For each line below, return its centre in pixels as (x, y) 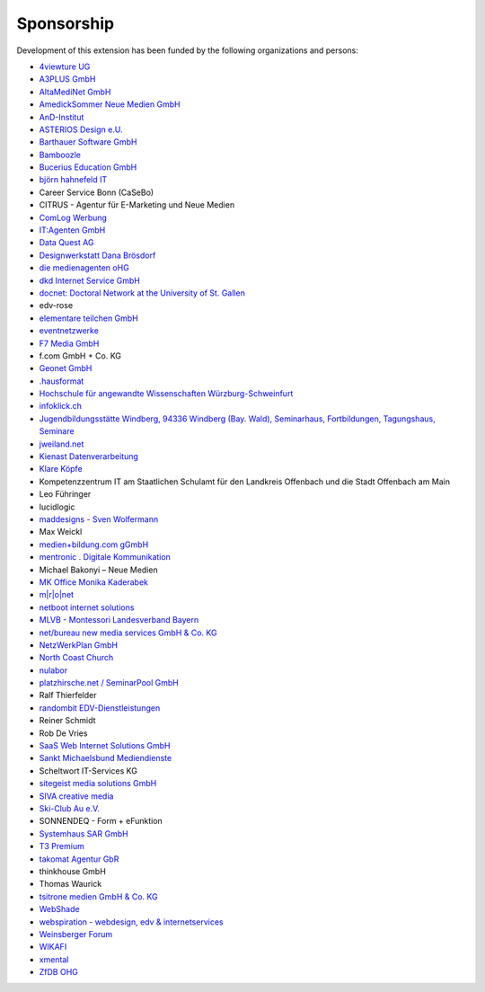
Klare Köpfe (61, 469)
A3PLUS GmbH (67, 79)
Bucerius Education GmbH (88, 167)
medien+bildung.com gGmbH (94, 545)
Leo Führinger (65, 494)
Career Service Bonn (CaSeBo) (97, 192)
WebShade (59, 909)
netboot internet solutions (87, 607)
